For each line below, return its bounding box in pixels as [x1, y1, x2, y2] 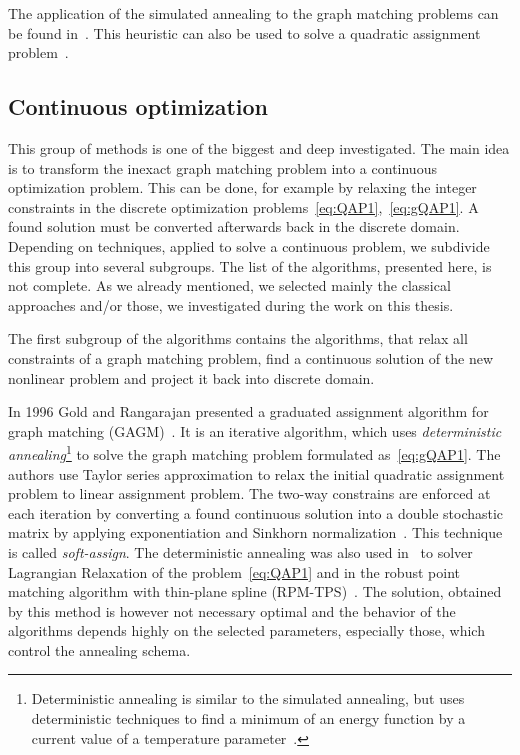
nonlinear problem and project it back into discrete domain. [8, 367, 375, 388]
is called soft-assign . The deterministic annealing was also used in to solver [8, 541, 473, 562]
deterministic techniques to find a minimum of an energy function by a [31, 708, 466, 729]
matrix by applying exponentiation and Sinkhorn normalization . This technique [8, 522, 503, 543]
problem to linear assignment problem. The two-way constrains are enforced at [8, 483, 491, 504]
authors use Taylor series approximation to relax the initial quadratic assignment [8, 463, 505, 484]
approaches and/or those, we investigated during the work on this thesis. [8, 294, 454, 315]
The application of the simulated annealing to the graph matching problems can [8, 3, 499, 23]
